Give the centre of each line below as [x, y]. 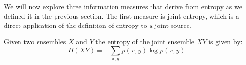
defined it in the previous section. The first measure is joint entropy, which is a [122, 16]
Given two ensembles [35, 41]
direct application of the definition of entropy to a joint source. [98, 25]
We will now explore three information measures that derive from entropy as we [123, 6]
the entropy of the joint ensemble [145, 41]
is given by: [226, 41]
